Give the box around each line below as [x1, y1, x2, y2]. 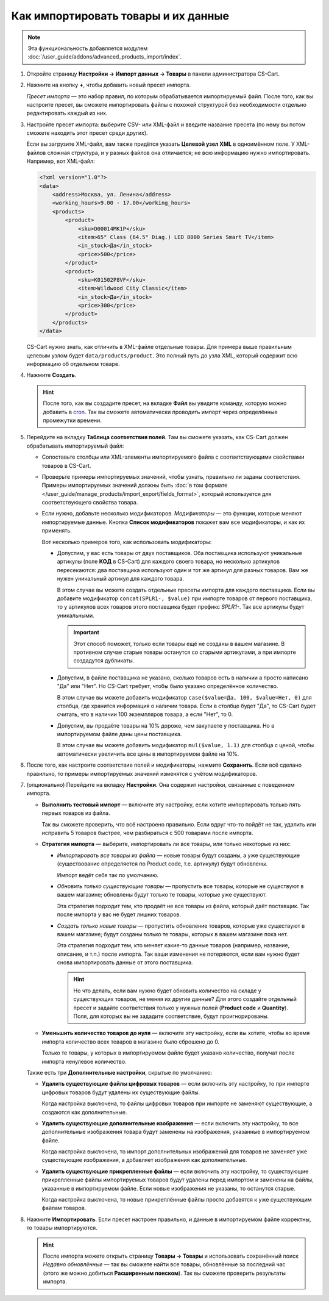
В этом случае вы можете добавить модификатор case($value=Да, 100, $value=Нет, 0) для [57, 694, 312, 701]
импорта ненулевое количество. [41, 1058, 127, 1065]
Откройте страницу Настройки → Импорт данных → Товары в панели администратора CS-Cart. [26, 70, 280, 77]
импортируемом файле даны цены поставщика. [57, 731, 182, 738]
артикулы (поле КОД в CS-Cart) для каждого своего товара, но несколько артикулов [57, 558, 280, 565]
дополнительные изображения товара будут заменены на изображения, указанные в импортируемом [41, 1128, 310, 1136]
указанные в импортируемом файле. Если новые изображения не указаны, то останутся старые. [41, 1185, 295, 1192]
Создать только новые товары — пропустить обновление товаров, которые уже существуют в [57, 922, 305, 930]
